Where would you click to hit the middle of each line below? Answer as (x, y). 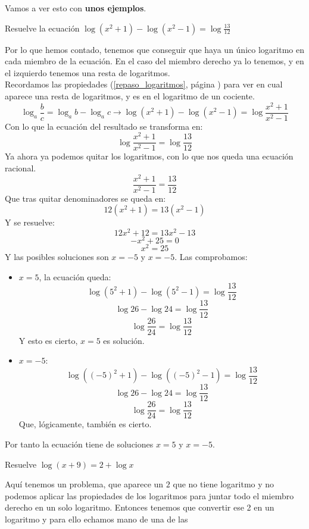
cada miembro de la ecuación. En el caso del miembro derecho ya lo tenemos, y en (154, 61)
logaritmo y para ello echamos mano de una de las (96, 519)
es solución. (124, 340)
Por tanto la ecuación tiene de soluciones (79, 444)
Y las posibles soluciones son (57, 257)
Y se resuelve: (30, 222)
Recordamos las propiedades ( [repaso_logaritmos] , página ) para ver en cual (144, 84)
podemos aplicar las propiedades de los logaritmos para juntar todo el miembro (149, 495)
